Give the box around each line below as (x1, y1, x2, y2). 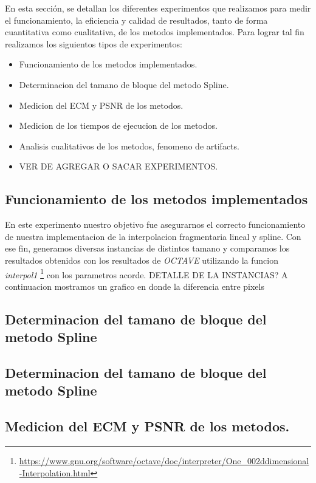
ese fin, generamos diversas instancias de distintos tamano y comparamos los (5, 242, 290, 255)
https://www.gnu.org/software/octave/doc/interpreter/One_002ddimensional (19, 454, 309, 467)
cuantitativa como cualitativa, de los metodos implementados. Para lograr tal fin (5, 26, 304, 38)
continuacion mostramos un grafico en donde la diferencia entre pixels (5, 279, 264, 292)
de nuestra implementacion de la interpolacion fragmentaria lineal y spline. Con (5, 230, 301, 242)
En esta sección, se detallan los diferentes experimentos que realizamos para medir (5, 2, 311, 14)
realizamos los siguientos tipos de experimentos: (5, 37, 182, 50)
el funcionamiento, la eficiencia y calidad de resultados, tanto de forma (5, 13, 268, 26)
